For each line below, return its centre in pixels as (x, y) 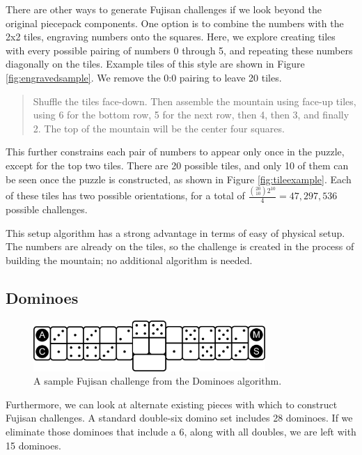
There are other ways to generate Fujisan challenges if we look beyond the (164, 9)
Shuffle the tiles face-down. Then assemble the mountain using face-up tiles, (195, 101)
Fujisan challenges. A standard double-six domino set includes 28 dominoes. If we (179, 418)
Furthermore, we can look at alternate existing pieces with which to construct (172, 404)
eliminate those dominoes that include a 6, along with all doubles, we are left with (181, 432)
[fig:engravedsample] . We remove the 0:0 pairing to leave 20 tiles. (144, 77)
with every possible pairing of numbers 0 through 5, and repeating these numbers (179, 50)
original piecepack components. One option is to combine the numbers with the (175, 23)
